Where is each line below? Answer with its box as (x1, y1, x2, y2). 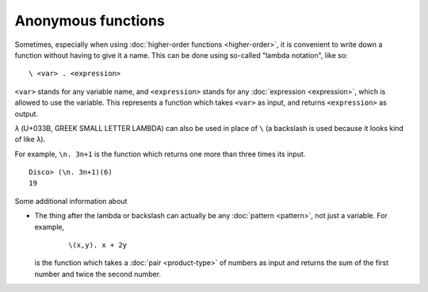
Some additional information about (14, 196, 128, 206)
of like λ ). (14, 135, 46, 144)
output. (14, 109, 39, 118)
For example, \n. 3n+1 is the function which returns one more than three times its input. (14, 149, 306, 159)
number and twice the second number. (34, 269, 162, 279)
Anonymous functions (14, 12, 166, 29)
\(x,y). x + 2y (68, 240, 128, 250)
